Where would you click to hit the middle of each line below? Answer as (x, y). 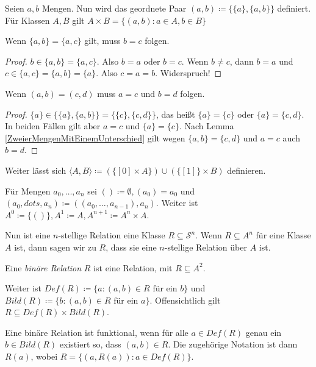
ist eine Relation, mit (133, 267)
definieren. (246, 170)
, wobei (44, 356)
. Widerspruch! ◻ (189, 73)
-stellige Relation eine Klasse (112, 235)
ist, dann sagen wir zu (55, 247)
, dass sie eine (131, 247)
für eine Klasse (283, 235)
